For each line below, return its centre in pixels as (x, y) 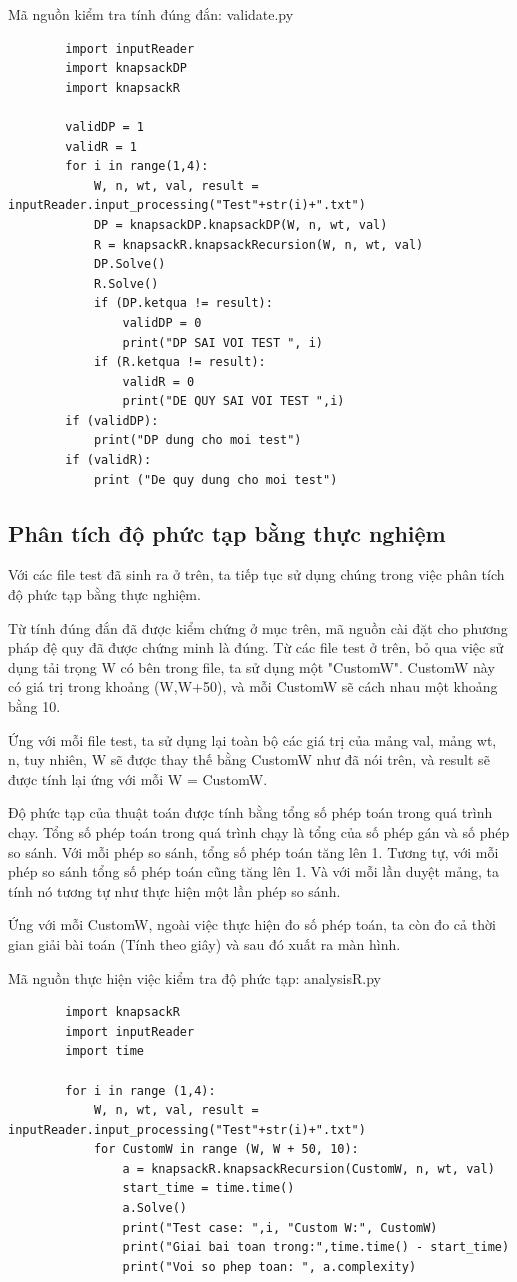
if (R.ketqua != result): (179, 362)
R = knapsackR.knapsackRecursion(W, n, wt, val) (258, 244)
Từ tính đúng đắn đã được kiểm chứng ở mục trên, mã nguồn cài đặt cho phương (258, 627)
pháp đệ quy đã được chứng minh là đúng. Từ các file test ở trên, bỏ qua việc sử (256, 647)
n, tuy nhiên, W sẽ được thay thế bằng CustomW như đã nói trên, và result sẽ (249, 759)
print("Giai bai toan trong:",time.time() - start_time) (316, 1247)
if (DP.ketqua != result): (183, 303)
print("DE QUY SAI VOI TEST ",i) (233, 401)
